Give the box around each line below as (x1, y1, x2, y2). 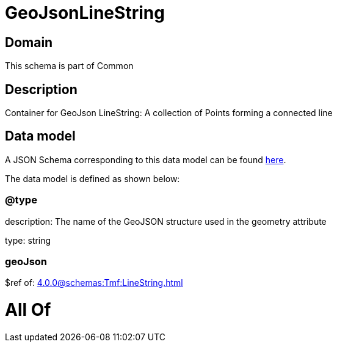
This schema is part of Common (5, 60, 134, 71)
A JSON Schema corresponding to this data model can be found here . (5, 154, 286, 165)
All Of (5, 299, 51, 321)
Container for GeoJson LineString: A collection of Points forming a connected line (5, 108, 333, 119)
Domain (5, 34, 53, 50)
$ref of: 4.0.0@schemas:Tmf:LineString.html (5, 277, 183, 288)
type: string (5, 235, 51, 246)
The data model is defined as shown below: (5, 173, 180, 184)
